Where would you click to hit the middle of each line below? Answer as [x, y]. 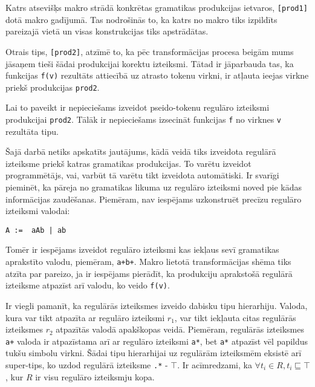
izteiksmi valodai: [38, 211]
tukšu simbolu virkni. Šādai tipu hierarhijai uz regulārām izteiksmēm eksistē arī [154, 353]
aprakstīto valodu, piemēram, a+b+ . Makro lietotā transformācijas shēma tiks [148, 262]
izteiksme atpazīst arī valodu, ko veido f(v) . [88, 285]
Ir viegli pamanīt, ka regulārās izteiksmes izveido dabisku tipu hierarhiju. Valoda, [157, 305]
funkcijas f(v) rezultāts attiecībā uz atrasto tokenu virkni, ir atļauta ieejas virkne [157, 75]
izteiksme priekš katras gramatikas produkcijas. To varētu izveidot [128, 163]
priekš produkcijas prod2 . [53, 87]
